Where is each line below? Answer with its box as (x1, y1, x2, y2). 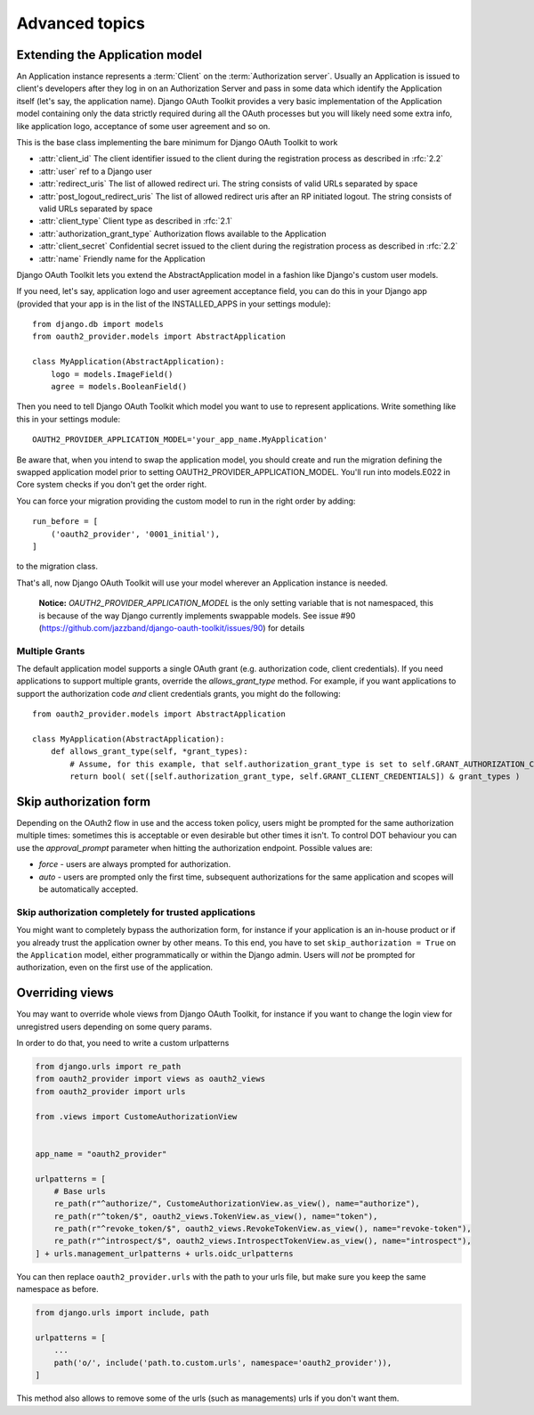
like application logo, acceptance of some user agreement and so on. (16, 120, 271, 131)
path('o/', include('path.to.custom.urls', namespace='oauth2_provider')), (53, 1357, 392, 1368)
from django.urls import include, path (35, 1308, 209, 1318)
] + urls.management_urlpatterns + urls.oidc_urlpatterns (35, 1248, 294, 1258)
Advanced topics (16, 13, 146, 33)
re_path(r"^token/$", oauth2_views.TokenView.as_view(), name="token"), (53, 1211, 378, 1221)
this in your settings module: (16, 413, 121, 424)
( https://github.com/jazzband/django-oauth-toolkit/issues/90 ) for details (38, 622, 305, 633)
